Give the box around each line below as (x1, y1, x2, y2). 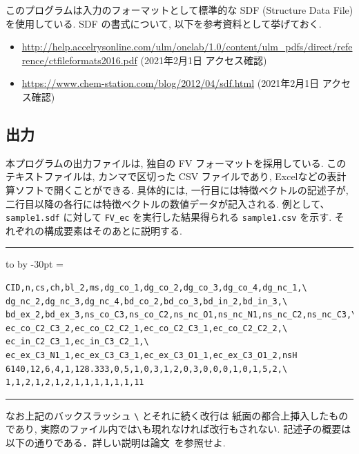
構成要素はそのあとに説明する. (43, 223, 182, 237)
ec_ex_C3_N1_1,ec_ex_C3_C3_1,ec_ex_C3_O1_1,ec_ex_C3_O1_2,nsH (6, 350, 298, 360)
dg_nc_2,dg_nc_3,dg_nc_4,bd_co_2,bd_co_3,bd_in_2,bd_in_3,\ (6, 296, 288, 306)
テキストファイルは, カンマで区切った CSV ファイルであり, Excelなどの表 (6, 169, 337, 184)
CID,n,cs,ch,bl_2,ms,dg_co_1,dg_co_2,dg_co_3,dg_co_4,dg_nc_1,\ (6, 282, 307, 293)
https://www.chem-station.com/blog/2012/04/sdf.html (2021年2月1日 (21, 76, 320, 90)
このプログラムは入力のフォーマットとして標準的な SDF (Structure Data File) (6, 3, 353, 17)
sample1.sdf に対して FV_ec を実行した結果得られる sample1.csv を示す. (6, 210, 332, 224)
